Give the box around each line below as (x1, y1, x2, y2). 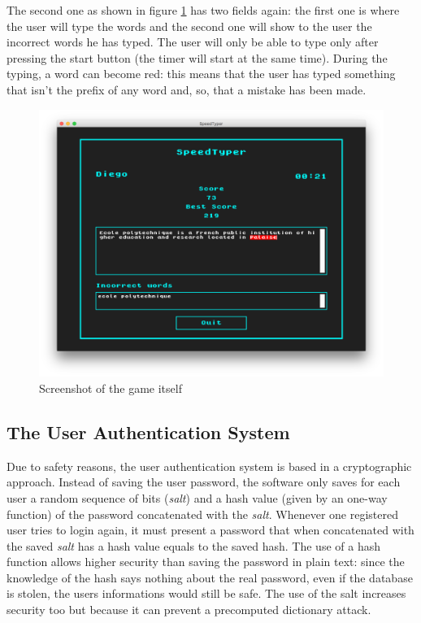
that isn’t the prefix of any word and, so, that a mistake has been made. (7, 81, 367, 98)
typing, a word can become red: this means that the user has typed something (7, 65, 396, 82)
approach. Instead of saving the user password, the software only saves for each (7, 473, 401, 490)
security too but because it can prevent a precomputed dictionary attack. (7, 601, 371, 618)
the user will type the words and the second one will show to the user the (7, 17, 372, 34)
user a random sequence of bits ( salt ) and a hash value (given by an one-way (7, 489, 388, 506)
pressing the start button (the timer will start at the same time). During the (7, 49, 388, 66)
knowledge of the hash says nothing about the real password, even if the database (7, 569, 413, 586)
